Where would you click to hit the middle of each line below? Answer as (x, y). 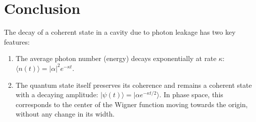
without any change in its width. (65, 114)
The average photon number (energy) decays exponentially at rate (116, 58)
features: (17, 41)
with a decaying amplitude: (57, 94)
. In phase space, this (191, 94)
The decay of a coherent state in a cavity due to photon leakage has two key (120, 32)
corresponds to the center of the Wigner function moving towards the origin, (132, 104)
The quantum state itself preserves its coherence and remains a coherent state (134, 85)
